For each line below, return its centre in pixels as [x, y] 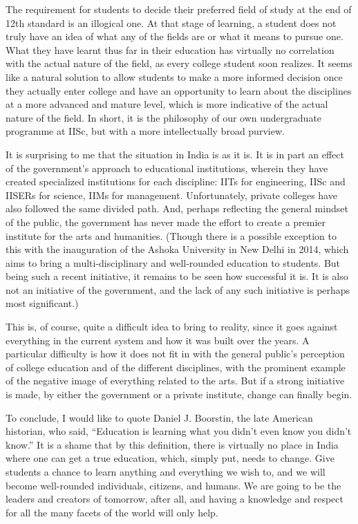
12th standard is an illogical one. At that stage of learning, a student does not [171, 22]
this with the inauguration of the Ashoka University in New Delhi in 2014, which [177, 249]
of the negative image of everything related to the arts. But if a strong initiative [175, 381]
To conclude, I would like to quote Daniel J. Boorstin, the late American [159, 417]
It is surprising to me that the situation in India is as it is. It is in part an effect [175, 154]
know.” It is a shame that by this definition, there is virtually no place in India [172, 444]
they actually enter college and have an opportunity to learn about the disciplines [179, 90]
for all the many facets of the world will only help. [112, 512]
